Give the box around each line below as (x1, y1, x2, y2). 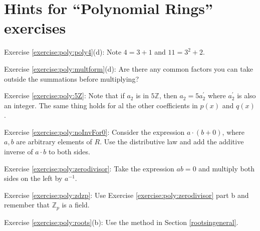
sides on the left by (4, 173, 63, 183)
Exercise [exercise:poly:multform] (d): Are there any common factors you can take (4, 63, 253, 74)
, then (159, 90, 177, 101)
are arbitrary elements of (16, 136, 92, 147)
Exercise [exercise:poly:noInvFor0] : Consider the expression (4, 126, 185, 137)
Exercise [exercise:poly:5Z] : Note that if (4, 90, 125, 101)
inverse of (4, 146, 33, 157)
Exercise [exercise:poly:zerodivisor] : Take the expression (4, 163, 174, 173)
